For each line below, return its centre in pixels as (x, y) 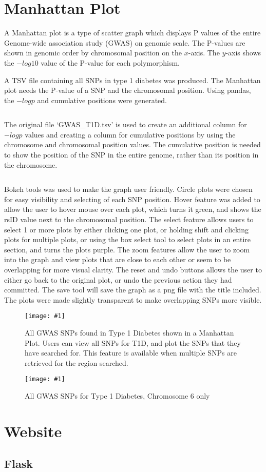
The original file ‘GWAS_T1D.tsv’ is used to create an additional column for (126, 124)
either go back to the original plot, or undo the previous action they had (118, 279)
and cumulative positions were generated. (102, 100)
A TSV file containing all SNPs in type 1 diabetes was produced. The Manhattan (132, 80)
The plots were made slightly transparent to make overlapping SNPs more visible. (133, 299)
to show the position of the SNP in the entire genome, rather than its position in (131, 155)
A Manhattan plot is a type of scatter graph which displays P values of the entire (132, 33)
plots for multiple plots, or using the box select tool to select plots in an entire (128, 239)
